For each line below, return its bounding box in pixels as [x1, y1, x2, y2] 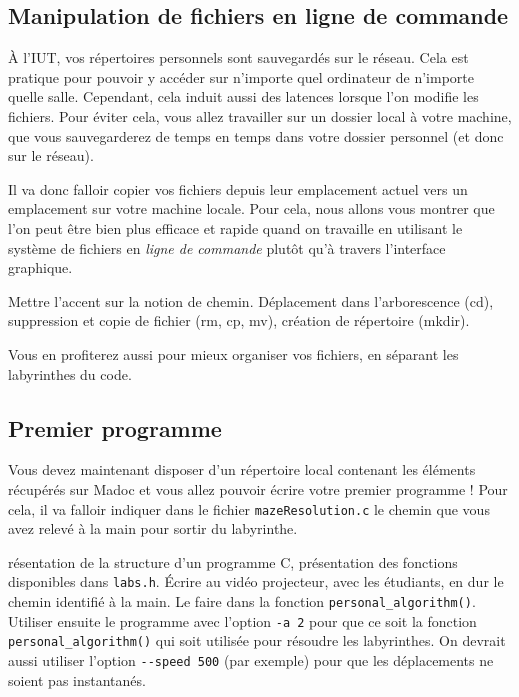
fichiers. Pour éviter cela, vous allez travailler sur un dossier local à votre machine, [8, 105, 512, 126]
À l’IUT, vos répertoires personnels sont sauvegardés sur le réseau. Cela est [8, 47, 469, 68]
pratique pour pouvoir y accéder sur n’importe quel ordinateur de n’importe [8, 66, 475, 87]
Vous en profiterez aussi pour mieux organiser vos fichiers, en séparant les [8, 343, 459, 364]
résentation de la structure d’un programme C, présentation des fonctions [8, 551, 458, 572]
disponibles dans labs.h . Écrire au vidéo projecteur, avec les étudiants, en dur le [8, 571, 504, 592]
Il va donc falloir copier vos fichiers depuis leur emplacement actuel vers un [8, 178, 468, 199]
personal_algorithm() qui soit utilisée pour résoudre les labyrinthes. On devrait [8, 630, 506, 651]
